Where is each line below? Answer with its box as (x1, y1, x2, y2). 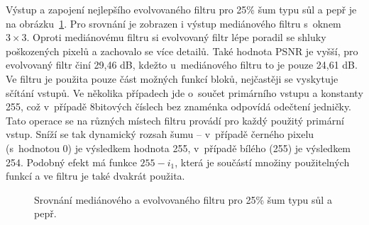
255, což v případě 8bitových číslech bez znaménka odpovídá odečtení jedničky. (6, 99, 352, 114)
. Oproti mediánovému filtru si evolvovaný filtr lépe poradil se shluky (26, 30, 326, 45)
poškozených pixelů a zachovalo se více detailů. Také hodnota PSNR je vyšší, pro (6, 43, 358, 58)
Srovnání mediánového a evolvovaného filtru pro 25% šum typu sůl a (34, 192, 332, 207)
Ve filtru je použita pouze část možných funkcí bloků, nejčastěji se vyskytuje (6, 71, 338, 86)
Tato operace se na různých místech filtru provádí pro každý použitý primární (6, 112, 344, 127)
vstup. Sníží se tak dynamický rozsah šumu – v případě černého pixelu (6, 127, 314, 142)
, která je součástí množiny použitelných (175, 154, 350, 169)
